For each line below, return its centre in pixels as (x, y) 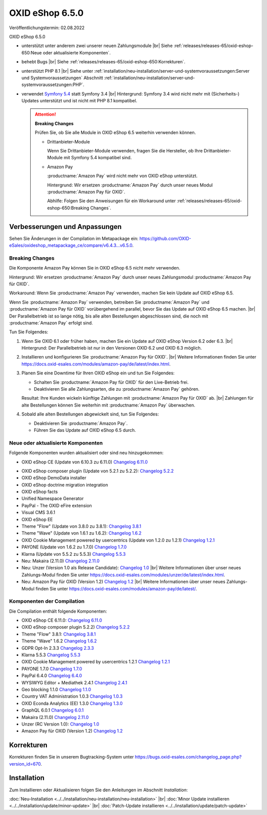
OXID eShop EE (37, 519)
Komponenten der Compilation (47, 601)
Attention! (45, 114)
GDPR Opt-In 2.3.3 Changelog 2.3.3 (58, 648)
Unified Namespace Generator (53, 498)
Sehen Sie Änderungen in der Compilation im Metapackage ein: (74, 238)
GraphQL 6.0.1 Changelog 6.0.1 (53, 710)
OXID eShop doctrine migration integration (65, 485)
